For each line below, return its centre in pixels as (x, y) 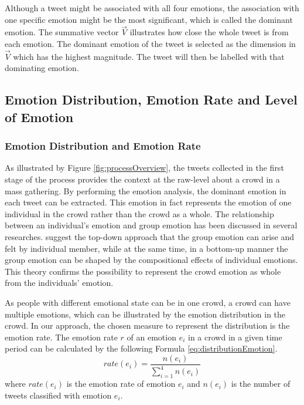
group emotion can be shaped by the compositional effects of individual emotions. (151, 260)
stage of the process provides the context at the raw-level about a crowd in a (142, 179)
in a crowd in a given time (235, 337)
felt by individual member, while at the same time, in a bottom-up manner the (146, 248)
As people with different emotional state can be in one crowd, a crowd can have (148, 302)
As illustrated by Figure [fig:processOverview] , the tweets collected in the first (144, 168)
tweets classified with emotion (58, 395)
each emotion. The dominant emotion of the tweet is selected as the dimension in (150, 43)
